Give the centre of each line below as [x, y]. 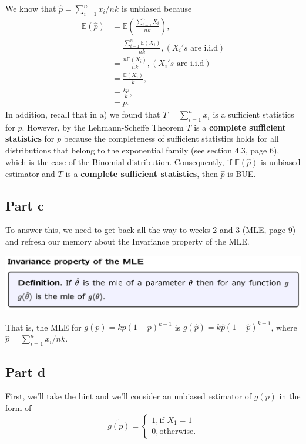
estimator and [30, 173]
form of [19, 407]
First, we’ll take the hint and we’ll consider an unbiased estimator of [129, 396]
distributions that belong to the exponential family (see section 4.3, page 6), [142, 150]
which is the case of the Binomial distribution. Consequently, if [119, 161]
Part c [25, 205]
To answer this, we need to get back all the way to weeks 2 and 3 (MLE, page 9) [151, 230]
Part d [26, 371]
